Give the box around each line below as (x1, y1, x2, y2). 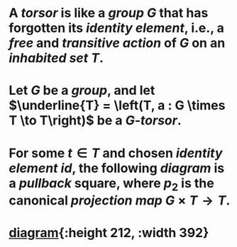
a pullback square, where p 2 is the (9, 175, 214, 194)
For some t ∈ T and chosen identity (9, 145, 223, 161)
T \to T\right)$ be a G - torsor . (9, 113, 182, 129)
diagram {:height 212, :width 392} (9, 225, 209, 241)
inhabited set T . (9, 50, 104, 67)
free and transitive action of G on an (9, 35, 226, 51)
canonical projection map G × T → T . (9, 193, 231, 209)
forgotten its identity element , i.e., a (9, 20, 225, 36)
